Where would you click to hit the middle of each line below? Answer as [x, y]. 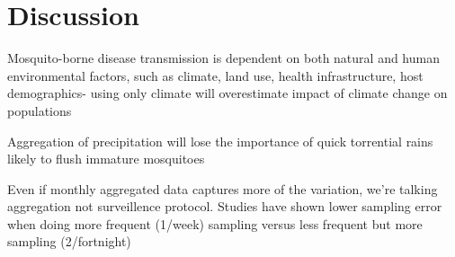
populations [40, 110]
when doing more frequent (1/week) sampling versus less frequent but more [215, 223]
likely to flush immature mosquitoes [106, 159]
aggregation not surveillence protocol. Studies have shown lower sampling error [225, 206]
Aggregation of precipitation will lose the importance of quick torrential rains [220, 141]
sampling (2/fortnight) [69, 241]
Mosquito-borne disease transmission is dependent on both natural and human [223, 58]
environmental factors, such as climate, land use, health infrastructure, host [215, 75]
